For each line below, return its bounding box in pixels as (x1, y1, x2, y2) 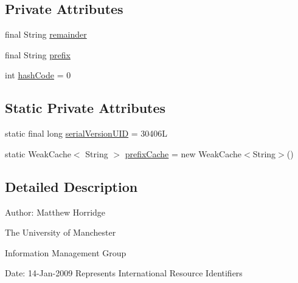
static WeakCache (5, 147, 71, 160)
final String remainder (5, 28, 87, 41)
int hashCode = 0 (5, 69, 71, 81)
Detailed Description (5, 177, 138, 196)
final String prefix (5, 48, 71, 61)
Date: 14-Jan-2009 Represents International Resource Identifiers (5, 267, 243, 279)
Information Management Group (5, 246, 126, 259)
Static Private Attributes (5, 98, 166, 117)
